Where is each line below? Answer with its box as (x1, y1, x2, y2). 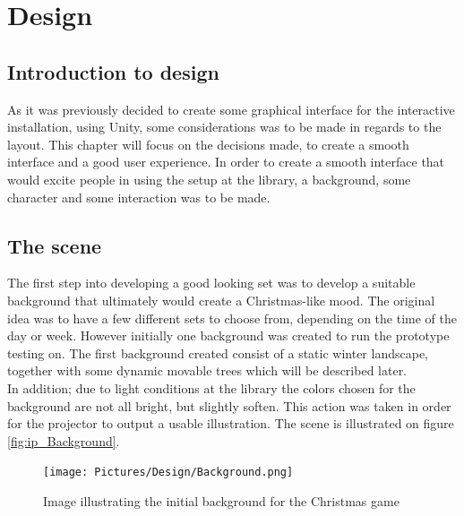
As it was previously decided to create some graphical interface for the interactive (7, 99, 455, 118)
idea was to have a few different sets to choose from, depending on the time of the (7, 308, 457, 327)
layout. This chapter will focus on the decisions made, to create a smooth (7, 134, 409, 153)
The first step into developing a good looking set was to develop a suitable (7, 273, 416, 292)
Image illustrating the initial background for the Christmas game (43, 491, 400, 510)
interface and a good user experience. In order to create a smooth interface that (7, 152, 445, 171)
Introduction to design (7, 57, 219, 85)
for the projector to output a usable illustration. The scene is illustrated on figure (7, 414, 454, 433)
